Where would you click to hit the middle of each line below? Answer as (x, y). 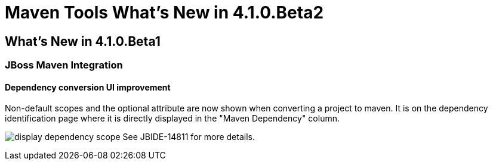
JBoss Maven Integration (64, 65)
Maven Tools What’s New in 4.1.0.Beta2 (164, 13)
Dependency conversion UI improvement (88, 87)
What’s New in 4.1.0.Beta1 (83, 41)
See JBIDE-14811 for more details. (189, 137)
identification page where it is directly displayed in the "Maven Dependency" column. (172, 119)
